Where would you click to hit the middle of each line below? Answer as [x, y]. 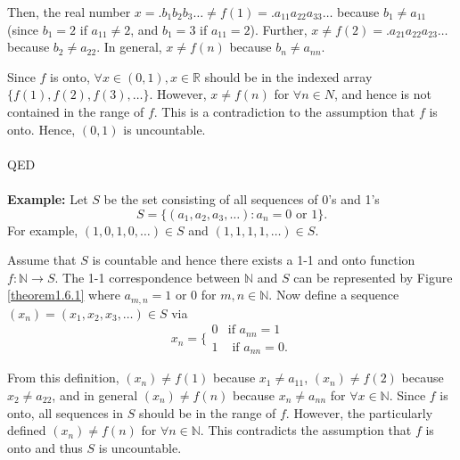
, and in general [95, 394]
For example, [43, 230]
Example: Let [48, 198]
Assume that [42, 260]
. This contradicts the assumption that [306, 430]
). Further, [279, 29]
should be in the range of [207, 412]
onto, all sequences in [66, 412]
